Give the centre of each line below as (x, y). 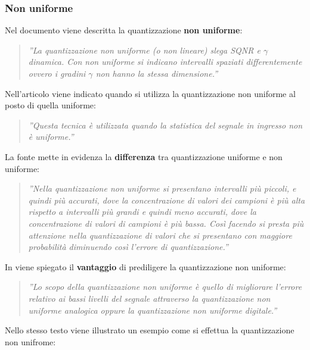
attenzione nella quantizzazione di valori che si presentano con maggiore (160, 235)
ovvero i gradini (57, 73)
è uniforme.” (51, 137)
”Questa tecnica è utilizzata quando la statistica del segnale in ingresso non (165, 125)
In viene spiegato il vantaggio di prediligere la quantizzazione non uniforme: (145, 266)
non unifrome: (30, 341)
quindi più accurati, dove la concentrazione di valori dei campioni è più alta (167, 200)
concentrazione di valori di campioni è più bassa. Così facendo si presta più (166, 223)
